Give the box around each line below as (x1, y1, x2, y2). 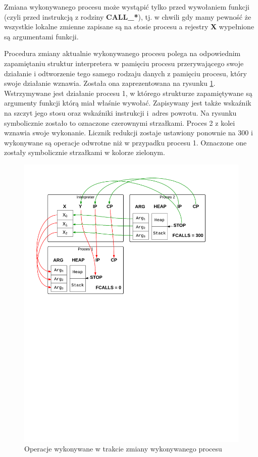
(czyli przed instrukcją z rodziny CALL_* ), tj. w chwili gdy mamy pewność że (4, 11, 251, 22)
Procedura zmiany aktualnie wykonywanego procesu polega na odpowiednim (4, 48, 241, 59)
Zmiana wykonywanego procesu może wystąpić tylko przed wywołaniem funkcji (4, 2, 249, 12)
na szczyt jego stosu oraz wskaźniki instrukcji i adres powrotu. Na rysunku (4, 107, 237, 118)
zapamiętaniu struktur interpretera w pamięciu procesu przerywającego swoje (4, 58, 244, 68)
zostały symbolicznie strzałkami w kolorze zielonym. (4, 147, 165, 158)
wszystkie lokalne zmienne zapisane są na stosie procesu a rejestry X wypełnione (4, 21, 254, 32)
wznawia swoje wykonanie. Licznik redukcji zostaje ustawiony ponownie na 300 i (4, 127, 253, 138)
